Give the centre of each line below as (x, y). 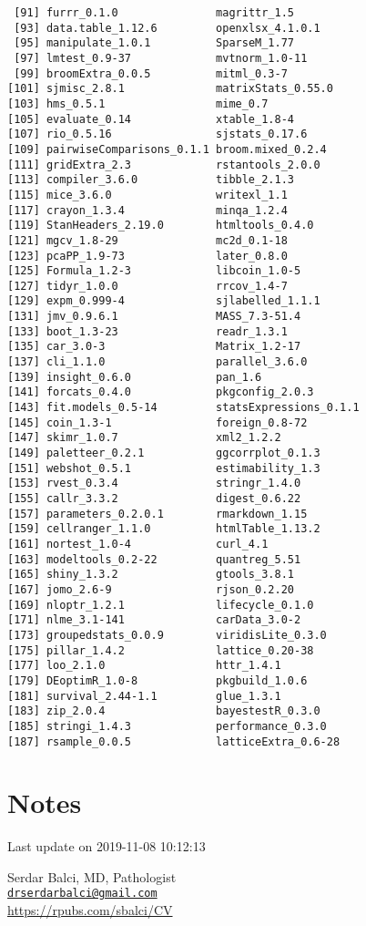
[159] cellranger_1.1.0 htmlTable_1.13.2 (164, 529)
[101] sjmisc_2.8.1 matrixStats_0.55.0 (170, 89)
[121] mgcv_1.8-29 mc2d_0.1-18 (147, 240)
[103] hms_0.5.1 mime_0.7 (138, 103)
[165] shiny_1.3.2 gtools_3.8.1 (151, 575)
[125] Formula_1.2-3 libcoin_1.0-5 (154, 271)
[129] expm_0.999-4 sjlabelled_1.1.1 (164, 301)
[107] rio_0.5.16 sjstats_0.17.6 (158, 134)
